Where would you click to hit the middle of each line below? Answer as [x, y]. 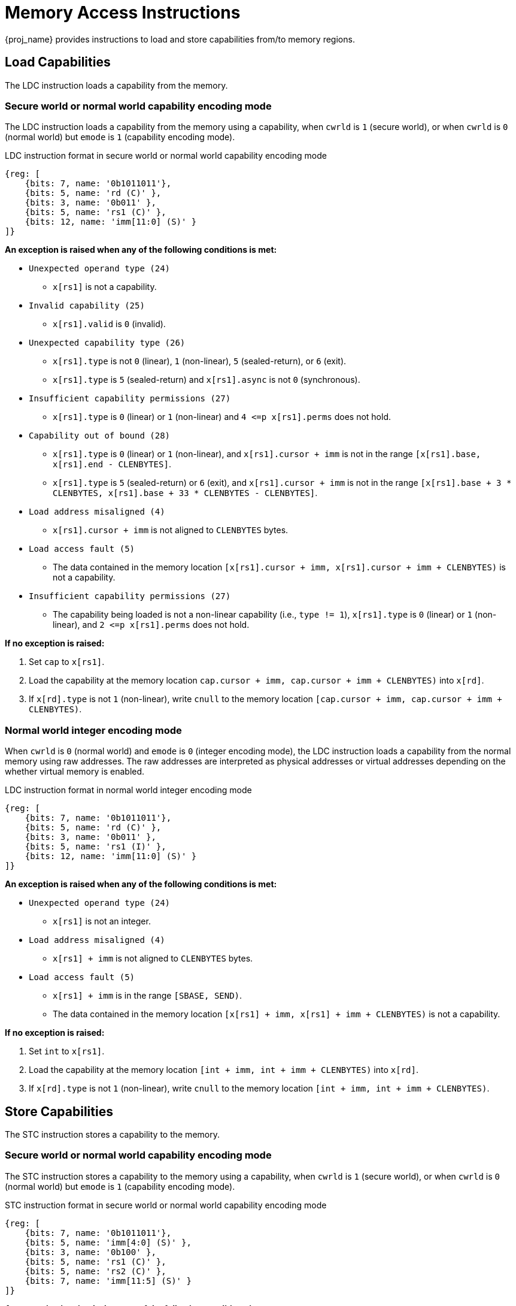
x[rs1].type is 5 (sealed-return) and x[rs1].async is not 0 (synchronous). [207, 380]
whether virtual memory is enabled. [75, 772]
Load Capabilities [58, 62]
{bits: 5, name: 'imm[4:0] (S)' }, [108, 1242]
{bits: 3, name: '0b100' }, [90, 1252]
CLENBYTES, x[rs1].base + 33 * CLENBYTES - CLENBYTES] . [185, 493]
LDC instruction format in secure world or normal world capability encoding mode [166, 156]
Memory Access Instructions [123, 13]
